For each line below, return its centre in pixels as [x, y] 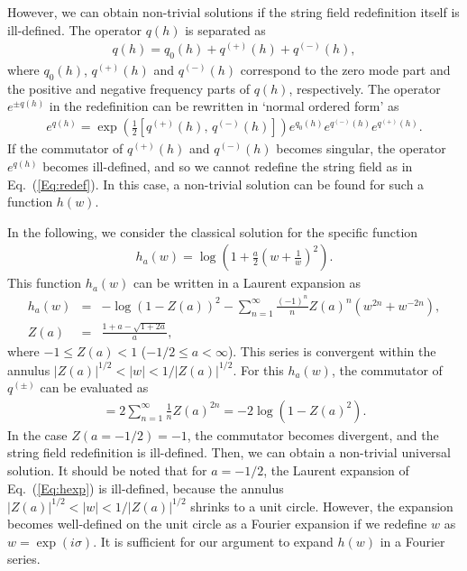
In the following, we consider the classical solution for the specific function [213, 231]
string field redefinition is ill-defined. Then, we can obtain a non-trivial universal [229, 452]
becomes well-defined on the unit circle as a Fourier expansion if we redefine [217, 524]
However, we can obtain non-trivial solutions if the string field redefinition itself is [233, 12]
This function [45, 283]
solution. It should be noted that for [107, 470]
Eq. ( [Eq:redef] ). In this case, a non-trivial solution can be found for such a [216, 184]
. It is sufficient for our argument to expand [213, 541]
